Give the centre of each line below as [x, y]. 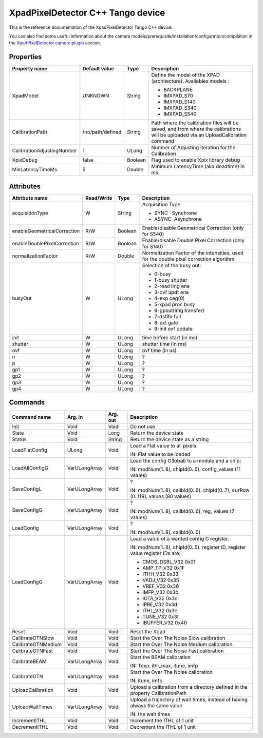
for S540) [153, 234]
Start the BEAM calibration [160, 657]
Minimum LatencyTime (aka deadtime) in [198, 167]
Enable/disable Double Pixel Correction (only [193, 240]
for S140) [152, 246]
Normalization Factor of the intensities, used [193, 252]
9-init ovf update [173, 329]
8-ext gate [166, 323]
